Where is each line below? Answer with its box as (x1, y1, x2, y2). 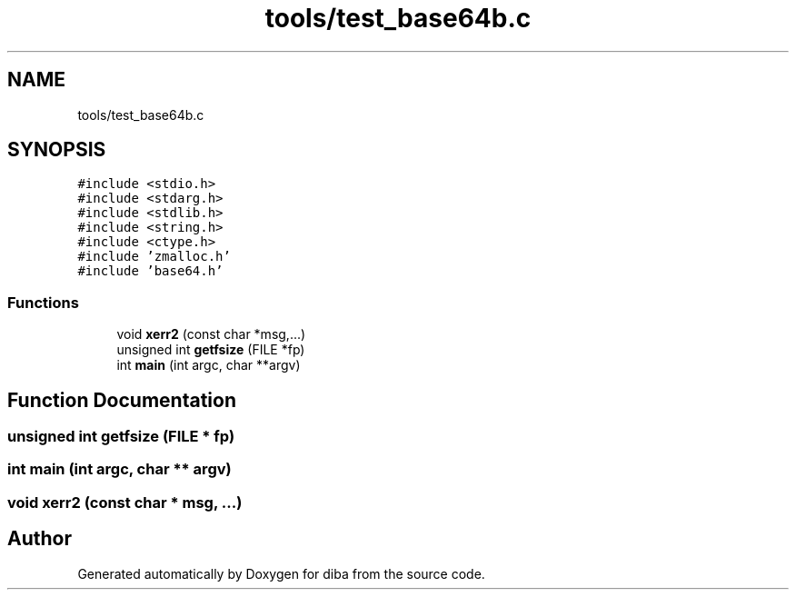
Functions (7, 293, 79, 312)
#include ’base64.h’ (77, 264, 224, 279)
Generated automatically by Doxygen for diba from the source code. (77, 565, 485, 582)
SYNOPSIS (7, 138, 106, 162)
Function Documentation (7, 388, 236, 412)
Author (7, 527, 72, 551)
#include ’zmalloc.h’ (77, 249, 231, 264)
